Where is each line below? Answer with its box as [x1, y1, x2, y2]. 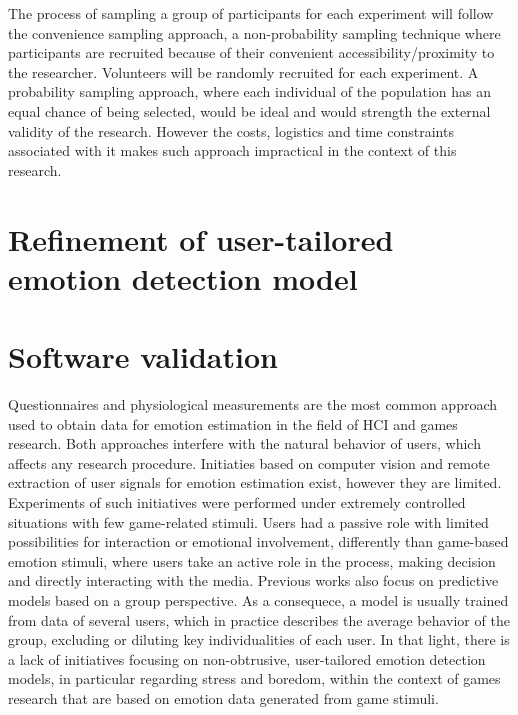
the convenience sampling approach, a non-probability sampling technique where [8, 22, 501, 43]
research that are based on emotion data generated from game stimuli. [8, 687, 439, 708]
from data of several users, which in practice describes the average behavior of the [8, 609, 510, 630]
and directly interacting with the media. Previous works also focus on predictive [8, 570, 499, 591]
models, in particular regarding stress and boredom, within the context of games [8, 668, 501, 689]
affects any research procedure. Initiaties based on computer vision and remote [8, 452, 490, 473]
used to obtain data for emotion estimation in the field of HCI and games [8, 413, 458, 434]
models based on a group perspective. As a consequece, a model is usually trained [8, 589, 509, 610]
